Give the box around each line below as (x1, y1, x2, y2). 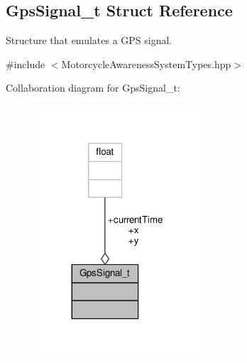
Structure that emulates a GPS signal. (6, 33, 172, 48)
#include (6, 56, 45, 71)
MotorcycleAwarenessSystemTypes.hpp (61, 56, 231, 71)
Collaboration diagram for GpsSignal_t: (6, 80, 180, 95)
